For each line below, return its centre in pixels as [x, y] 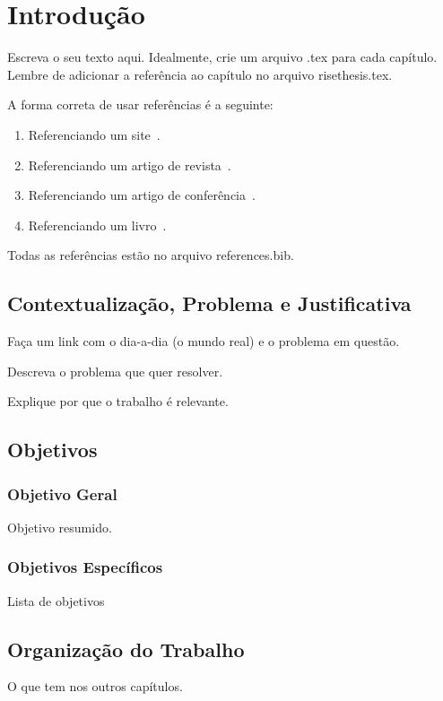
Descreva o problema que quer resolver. [115, 371]
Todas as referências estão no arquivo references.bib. [151, 255]
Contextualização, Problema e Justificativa [209, 303]
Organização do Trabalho [126, 649]
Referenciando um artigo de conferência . [142, 195]
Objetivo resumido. [60, 527]
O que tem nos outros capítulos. [95, 686]
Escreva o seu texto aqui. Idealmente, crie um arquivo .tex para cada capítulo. [222, 57]
